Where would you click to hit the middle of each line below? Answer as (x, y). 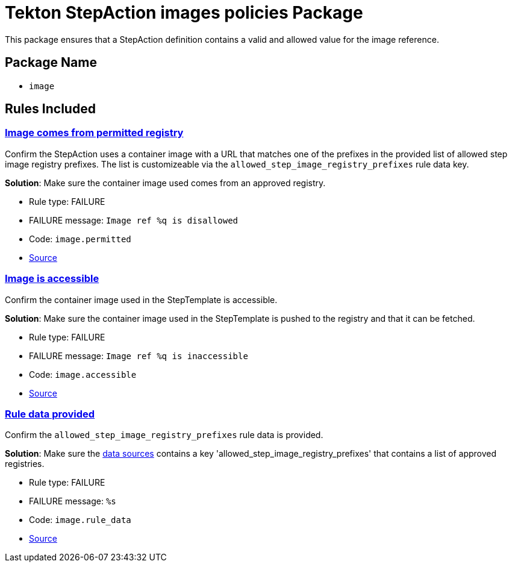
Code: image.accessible (83, 374)
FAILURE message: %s (73, 501)
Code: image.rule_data (80, 520)
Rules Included (50, 109)
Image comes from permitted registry (94, 133)
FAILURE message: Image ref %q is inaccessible (139, 356)
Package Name (51, 63)
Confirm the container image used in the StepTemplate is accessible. (141, 299)
